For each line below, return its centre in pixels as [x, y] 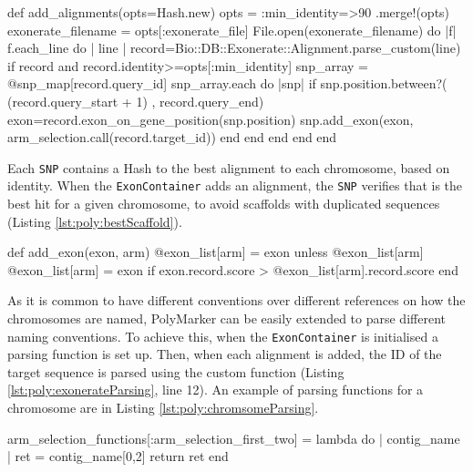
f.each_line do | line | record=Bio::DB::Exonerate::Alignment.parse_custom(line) [234, 48]
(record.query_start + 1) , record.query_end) [136, 101]
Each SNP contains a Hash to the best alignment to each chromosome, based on [229, 167]
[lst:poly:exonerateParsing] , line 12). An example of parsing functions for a [216, 390]
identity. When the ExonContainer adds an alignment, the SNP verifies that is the [235, 185]
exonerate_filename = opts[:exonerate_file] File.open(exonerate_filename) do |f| [232, 30]
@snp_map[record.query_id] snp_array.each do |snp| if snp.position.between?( [227, 83]
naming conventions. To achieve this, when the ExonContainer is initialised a [223, 336]
